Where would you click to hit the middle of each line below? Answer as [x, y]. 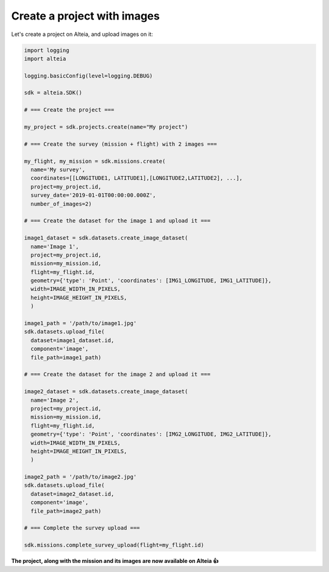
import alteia [45, 59]
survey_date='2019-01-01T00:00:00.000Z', [94, 195]
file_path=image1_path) [66, 357]
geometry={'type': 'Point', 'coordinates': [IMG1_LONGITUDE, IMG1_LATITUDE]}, [151, 281]
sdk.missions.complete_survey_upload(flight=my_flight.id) [114, 545]
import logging [47, 50]
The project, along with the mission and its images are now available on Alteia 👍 [115, 561]
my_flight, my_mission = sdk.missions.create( [95, 161]
